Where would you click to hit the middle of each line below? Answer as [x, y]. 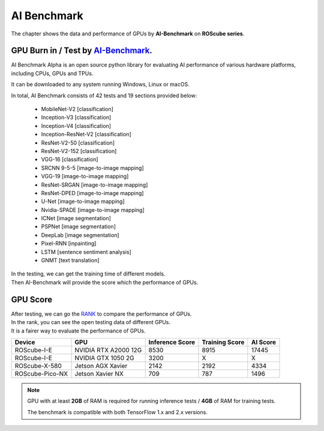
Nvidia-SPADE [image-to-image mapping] [93, 209]
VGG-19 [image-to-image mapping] [85, 176]
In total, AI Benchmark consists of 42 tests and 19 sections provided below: [104, 95]
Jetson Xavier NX [99, 373]
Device [25, 342]
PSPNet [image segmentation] [79, 227]
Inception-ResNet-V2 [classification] [86, 134]
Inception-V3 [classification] [76, 118]
